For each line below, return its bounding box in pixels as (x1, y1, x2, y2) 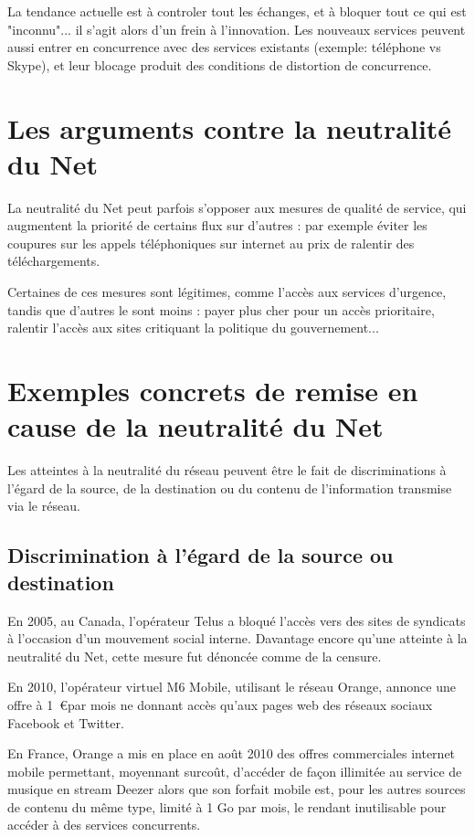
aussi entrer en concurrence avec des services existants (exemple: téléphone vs (7, 37, 441, 57)
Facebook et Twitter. (7, 713, 124, 732)
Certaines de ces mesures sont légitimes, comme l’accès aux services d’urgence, (7, 282, 447, 302)
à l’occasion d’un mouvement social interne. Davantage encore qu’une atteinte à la (7, 629, 468, 648)
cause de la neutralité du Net (7, 408, 384, 445)
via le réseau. (7, 496, 80, 515)
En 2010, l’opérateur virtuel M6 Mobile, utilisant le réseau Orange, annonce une (7, 677, 456, 696)
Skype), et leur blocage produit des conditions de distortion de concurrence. (7, 55, 432, 74)
